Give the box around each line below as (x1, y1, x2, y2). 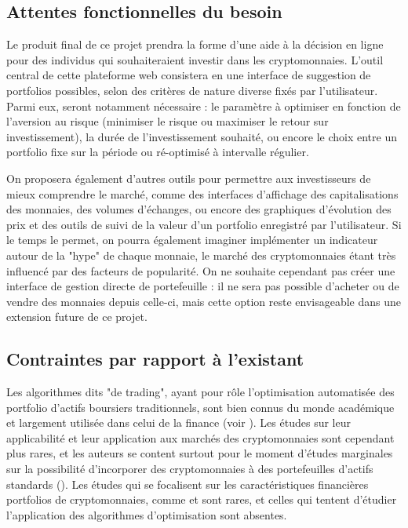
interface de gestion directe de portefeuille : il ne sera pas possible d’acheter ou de (6, 278, 399, 294)
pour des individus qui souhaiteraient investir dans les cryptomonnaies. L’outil (6, 51, 384, 67)
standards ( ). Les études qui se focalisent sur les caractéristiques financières (6, 475, 369, 492)
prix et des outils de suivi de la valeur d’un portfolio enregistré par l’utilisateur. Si (6, 216, 402, 232)
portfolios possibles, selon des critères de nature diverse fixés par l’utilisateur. (6, 82, 378, 98)
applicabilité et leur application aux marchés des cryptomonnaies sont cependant (6, 429, 395, 446)
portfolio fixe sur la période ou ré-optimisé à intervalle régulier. (6, 144, 309, 160)
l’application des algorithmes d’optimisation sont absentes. (6, 506, 287, 523)
